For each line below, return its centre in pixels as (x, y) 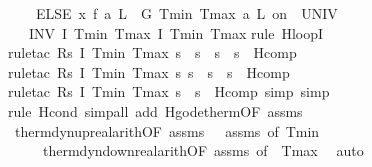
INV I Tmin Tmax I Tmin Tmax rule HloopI (176, 32)
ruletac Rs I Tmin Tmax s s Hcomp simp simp (169, 91)
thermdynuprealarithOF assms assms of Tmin (167, 130)
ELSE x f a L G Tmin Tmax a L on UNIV (186, 13)
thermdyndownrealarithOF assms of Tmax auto (203, 150)
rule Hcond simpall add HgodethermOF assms (155, 110)
